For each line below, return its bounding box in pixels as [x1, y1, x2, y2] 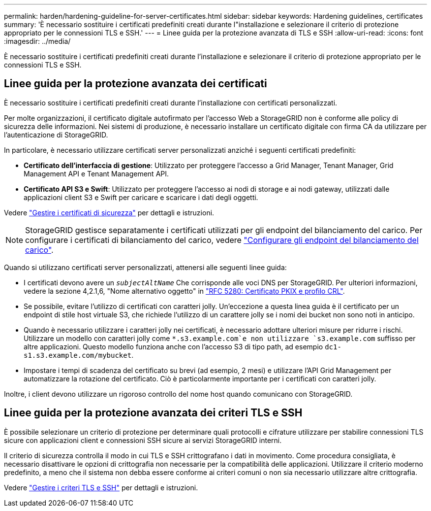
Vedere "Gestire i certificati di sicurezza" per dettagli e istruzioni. [4, 208, 215, 217]
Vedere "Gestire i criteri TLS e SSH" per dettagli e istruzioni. [4, 483, 198, 492]
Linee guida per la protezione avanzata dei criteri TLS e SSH [4, 407, 303, 419]
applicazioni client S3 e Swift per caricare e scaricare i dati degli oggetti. [24, 193, 258, 202]
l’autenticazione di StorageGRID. [4, 130, 108, 139]
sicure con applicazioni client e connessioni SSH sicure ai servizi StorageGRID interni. [4, 436, 282, 444]
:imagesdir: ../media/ [4, 37, 71, 45]
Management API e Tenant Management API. [24, 169, 169, 178]
